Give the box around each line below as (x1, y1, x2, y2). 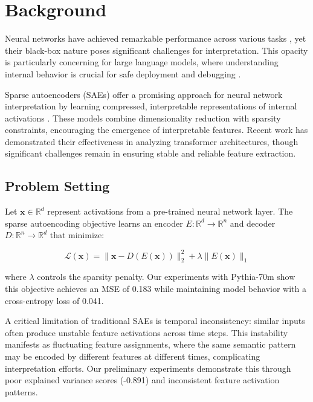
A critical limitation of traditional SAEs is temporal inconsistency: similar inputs (5, 314, 305, 327)
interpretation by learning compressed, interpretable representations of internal (5, 100, 297, 112)
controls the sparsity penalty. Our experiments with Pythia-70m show (37, 270, 295, 283)
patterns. (5, 385, 38, 398)
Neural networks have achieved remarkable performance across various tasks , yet (5, 32, 306, 45)
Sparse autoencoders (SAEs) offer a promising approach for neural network (5, 88, 283, 100)
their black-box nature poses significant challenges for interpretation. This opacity (5, 44, 308, 56)
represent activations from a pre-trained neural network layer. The (47, 205, 293, 218)
